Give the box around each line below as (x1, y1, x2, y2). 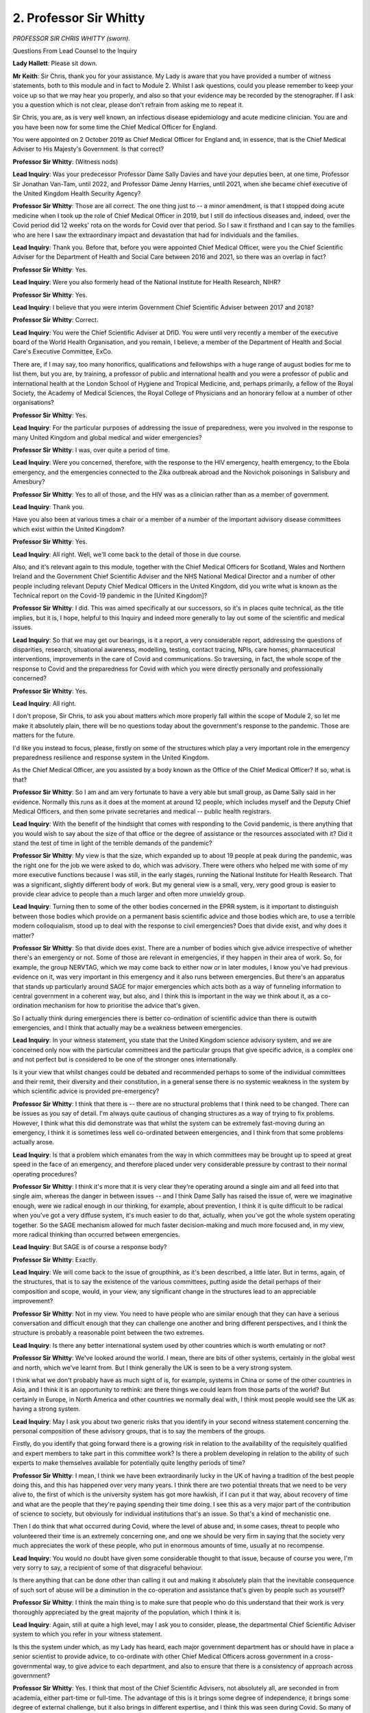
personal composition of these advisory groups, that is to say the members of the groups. (12, 1427, 267, 1435)
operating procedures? (12, 1170, 77, 1178)
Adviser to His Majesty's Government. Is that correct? (12, 145, 164, 153)
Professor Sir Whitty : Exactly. (12, 1255, 97, 1264)
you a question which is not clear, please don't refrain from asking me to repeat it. (12, 100, 244, 109)
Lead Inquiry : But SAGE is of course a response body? (12, 1243, 167, 1251)
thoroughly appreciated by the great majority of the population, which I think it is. (12, 1607, 241, 1616)
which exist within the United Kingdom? (12, 525, 125, 533)
